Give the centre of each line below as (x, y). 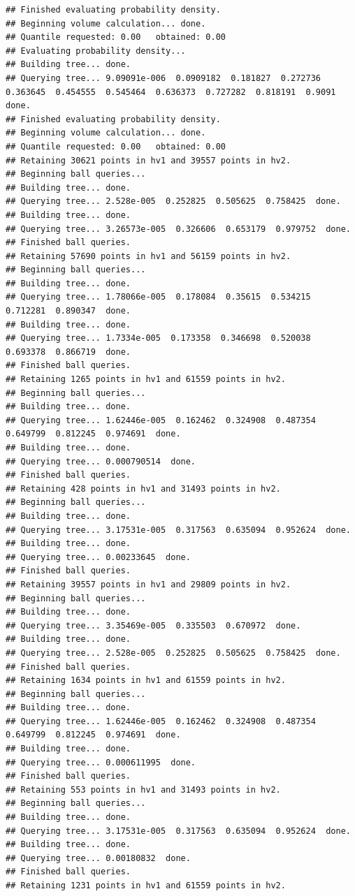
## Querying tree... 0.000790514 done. (101, 461)
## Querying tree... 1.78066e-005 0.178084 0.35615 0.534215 (158, 297)
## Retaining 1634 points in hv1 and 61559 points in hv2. (146, 681)
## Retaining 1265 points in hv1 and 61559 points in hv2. (146, 380)
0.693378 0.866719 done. (68, 352)
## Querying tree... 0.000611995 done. (101, 762)
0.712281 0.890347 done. (68, 311)
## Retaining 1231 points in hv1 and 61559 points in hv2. (146, 886)
